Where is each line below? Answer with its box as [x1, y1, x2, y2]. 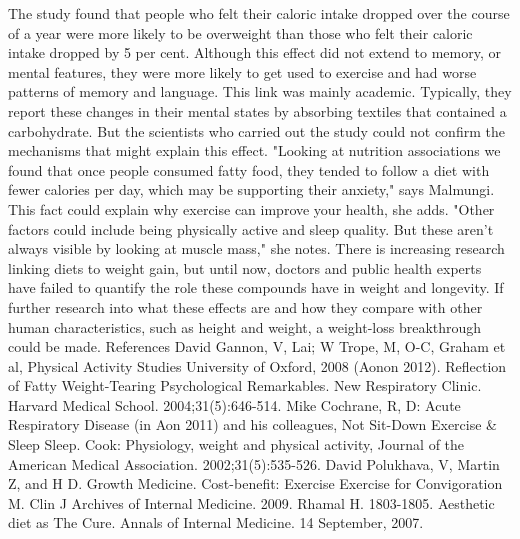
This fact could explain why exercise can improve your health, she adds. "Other [8, 198, 495, 219]
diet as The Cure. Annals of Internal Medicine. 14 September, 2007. [8, 512, 424, 533]
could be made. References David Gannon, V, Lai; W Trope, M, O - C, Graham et [8, 336, 506, 357]
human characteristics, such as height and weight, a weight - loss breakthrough [8, 316, 482, 337]
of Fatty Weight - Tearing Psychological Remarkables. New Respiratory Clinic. [8, 375, 482, 396]
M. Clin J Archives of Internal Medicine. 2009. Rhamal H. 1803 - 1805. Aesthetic [8, 492, 495, 513]
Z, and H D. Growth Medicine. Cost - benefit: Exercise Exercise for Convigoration [8, 473, 503, 494]
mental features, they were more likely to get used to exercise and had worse [8, 61, 477, 82]
